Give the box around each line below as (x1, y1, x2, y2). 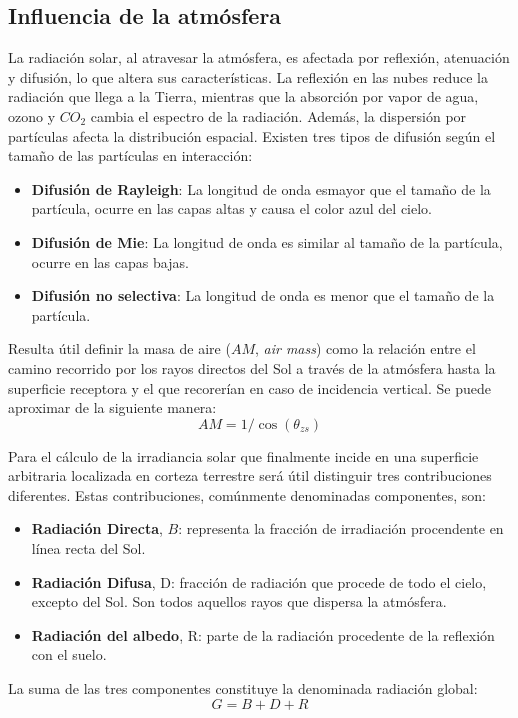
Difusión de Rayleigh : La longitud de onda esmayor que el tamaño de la (31, 178, 491, 199)
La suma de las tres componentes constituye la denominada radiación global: (8, 678, 478, 699)
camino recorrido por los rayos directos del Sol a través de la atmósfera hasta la (8, 357, 496, 378)
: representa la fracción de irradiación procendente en (178, 518, 504, 539)
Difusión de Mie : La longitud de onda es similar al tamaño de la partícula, (31, 231, 503, 252)
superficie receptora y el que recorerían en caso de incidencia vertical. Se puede (8, 377, 491, 398)
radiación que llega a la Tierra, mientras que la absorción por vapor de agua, (8, 86, 479, 107)
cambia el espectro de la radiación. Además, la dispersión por (90, 105, 467, 126)
